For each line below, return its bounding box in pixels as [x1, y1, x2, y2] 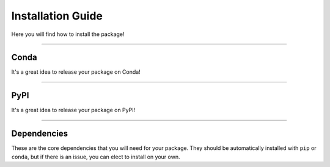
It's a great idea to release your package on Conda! [11, 68, 141, 76]
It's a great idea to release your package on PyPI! [11, 107, 136, 114]
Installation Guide [11, 9, 103, 23]
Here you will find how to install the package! [11, 30, 125, 38]
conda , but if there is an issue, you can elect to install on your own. [11, 153, 180, 160]
